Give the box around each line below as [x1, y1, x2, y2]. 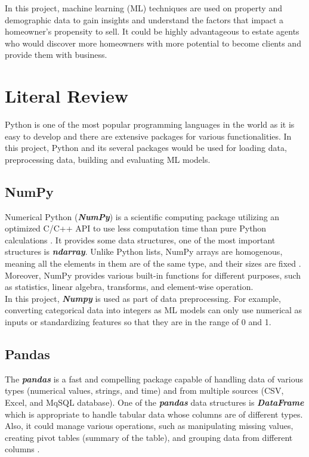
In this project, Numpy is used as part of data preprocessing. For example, [5, 292, 281, 304]
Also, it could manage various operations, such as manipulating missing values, [5, 419, 293, 432]
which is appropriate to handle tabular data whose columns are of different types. [5, 407, 303, 420]
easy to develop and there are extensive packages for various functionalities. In [5, 129, 292, 142]
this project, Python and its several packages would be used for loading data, [5, 141, 287, 154]
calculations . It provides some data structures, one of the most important [5, 233, 276, 246]
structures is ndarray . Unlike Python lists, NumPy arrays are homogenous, [5, 245, 283, 258]
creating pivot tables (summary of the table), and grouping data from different [5, 431, 293, 443]
